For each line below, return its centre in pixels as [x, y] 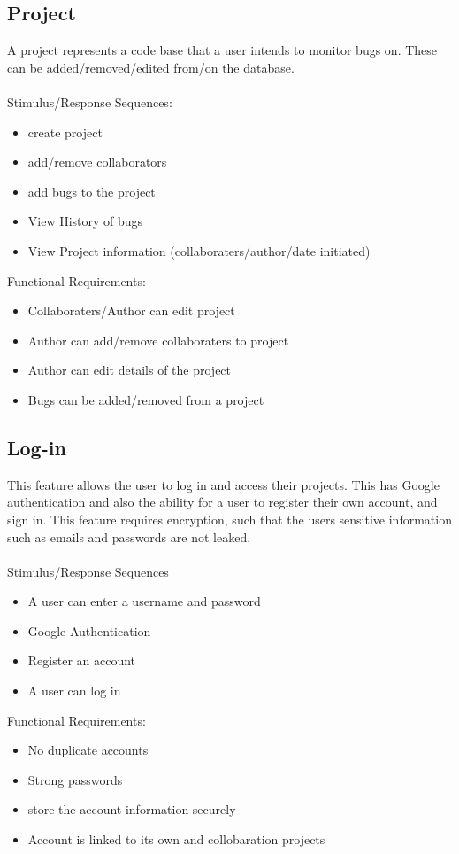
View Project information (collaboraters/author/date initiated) [199, 250]
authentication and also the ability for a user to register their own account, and [222, 502]
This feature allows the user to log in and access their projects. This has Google [223, 484]
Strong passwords [75, 779]
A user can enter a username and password [144, 601]
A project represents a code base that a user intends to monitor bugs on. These [222, 50]
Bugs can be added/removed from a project [146, 399]
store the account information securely [132, 809]
